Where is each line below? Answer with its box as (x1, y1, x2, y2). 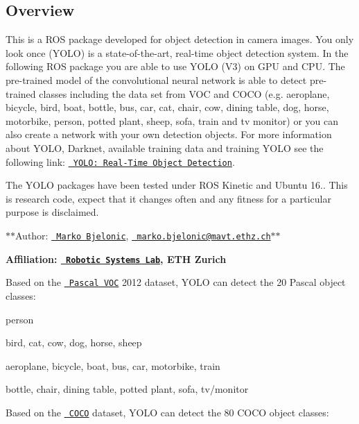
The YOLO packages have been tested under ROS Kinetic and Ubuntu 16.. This (6, 178, 348, 192)
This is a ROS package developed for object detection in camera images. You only (6, 32, 354, 46)
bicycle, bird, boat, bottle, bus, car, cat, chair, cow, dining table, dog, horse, (6, 100, 329, 115)
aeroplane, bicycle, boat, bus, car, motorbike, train (6, 358, 220, 373)
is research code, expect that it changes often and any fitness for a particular (6, 191, 331, 205)
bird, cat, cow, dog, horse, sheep (6, 335, 142, 350)
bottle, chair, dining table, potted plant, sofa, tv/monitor (6, 382, 249, 396)
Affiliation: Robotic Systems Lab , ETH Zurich (6, 251, 227, 266)
